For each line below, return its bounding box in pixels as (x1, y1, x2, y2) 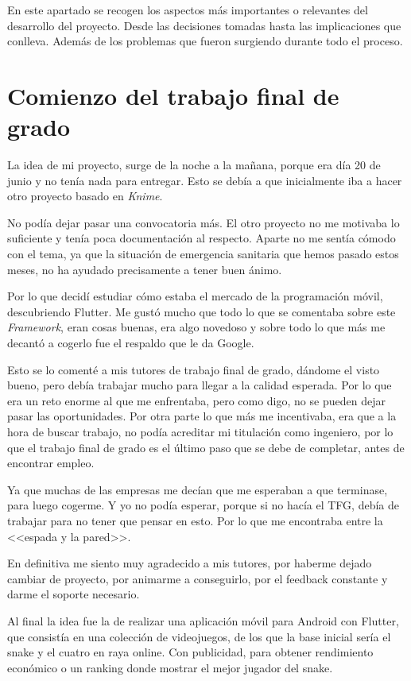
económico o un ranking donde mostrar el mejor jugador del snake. (7, 659, 333, 675)
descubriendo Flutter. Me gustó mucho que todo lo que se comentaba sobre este (7, 303, 396, 319)
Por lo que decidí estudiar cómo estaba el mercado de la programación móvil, (7, 288, 383, 304)
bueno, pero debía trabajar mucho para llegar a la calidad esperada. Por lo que (7, 377, 392, 393)
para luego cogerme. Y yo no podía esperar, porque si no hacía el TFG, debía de (7, 497, 399, 513)
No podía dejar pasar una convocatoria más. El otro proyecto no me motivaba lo (7, 214, 400, 230)
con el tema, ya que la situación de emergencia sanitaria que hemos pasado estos (7, 246, 399, 262)
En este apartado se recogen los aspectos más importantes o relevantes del (7, 2, 368, 17)
